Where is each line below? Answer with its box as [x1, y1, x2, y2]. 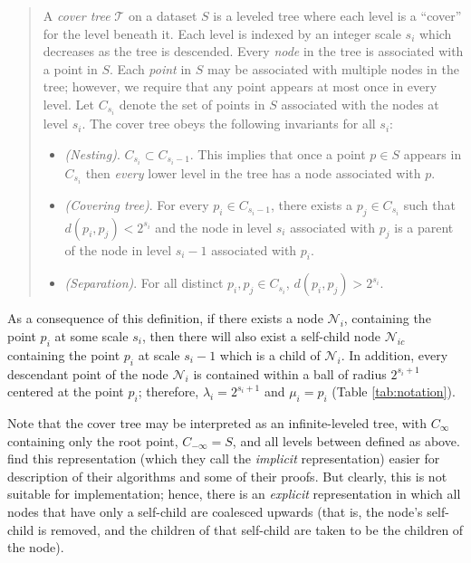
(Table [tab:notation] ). [332, 382, 456, 401]
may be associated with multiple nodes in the [207, 59, 459, 78]
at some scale [54, 327, 129, 346]
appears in [403, 144, 462, 163]
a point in [43, 59, 98, 78]
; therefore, [138, 382, 199, 401]
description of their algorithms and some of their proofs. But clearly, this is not [7, 466, 447, 485]
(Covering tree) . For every [64, 195, 209, 214]
